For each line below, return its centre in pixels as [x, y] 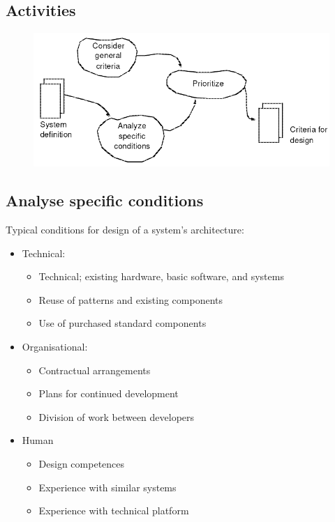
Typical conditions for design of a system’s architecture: [125, 230]
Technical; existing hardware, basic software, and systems [161, 276]
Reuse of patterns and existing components [131, 299]
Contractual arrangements [95, 370]
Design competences [82, 464]
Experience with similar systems [107, 487]
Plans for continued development [109, 393]
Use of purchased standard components [122, 323]
